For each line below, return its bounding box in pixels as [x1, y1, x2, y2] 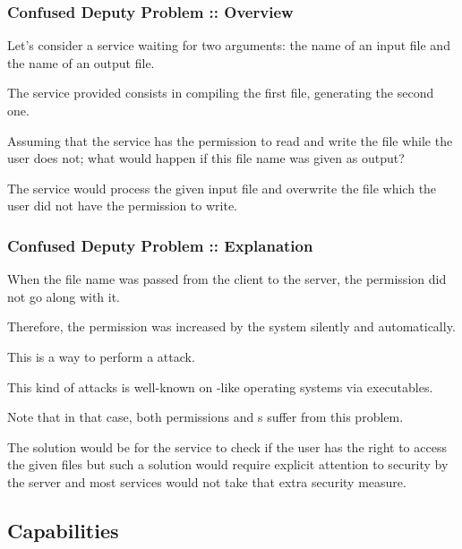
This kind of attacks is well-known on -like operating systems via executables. [7, 377, 433, 396]
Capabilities [7, 516, 119, 544]
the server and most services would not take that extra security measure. [7, 472, 406, 491]
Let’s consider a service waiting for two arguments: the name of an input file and [7, 36, 450, 55]
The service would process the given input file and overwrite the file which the [7, 178, 437, 197]
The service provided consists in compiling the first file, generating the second [7, 83, 434, 102]
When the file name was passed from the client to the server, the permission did [7, 270, 447, 288]
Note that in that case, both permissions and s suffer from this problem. [7, 407, 404, 426]
